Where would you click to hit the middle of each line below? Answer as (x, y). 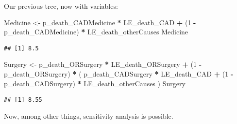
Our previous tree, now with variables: (61, 6)
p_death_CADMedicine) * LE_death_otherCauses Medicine (96, 32)
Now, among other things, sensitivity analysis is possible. (89, 116)
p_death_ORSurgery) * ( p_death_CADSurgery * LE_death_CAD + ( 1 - (119, 73)
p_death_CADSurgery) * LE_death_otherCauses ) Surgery (95, 83)
